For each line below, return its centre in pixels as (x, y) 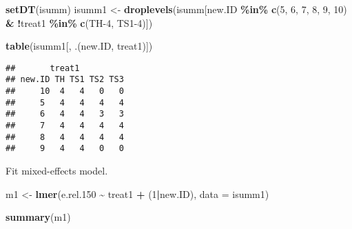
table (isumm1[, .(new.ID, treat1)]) (79, 46)
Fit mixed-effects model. (57, 171)
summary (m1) (38, 217)
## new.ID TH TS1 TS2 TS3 (65, 80)
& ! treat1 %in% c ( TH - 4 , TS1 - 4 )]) (79, 22)
